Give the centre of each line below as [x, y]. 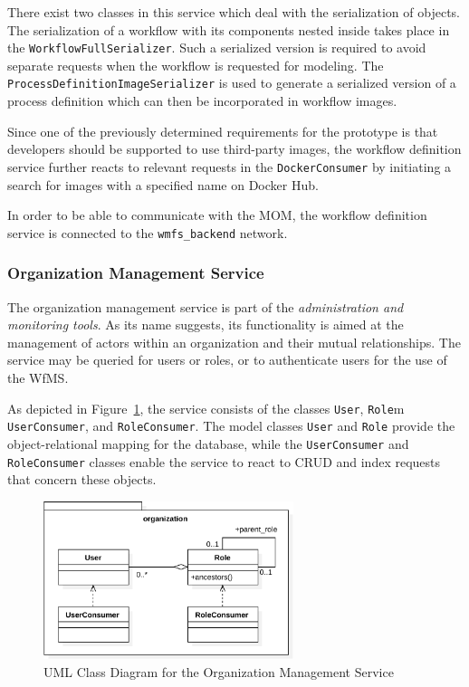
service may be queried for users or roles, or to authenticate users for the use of [227, 360]
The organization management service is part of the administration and [206, 306]
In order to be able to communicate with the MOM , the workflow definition [217, 215]
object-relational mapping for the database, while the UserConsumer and [208, 443]
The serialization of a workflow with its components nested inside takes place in [229, 29]
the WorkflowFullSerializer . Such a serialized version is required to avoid [217, 48]
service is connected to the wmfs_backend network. [148, 232]
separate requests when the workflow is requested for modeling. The [196, 65]
